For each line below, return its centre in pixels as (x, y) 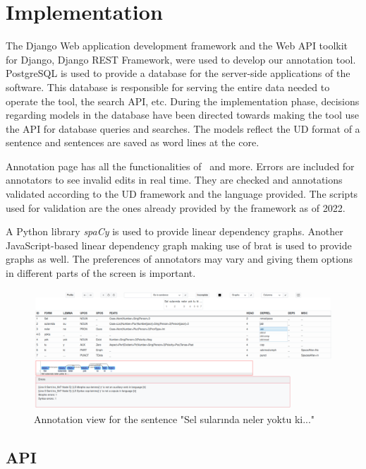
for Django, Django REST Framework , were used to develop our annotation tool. (181, 59)
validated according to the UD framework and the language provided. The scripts (182, 194)
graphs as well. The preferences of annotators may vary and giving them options (179, 259)
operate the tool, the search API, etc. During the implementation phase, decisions (183, 101)
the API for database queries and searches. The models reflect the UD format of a (183, 128)
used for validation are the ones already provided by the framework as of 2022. (176, 207)
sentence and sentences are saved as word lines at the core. (133, 142)
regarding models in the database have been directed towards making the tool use (182, 115)
